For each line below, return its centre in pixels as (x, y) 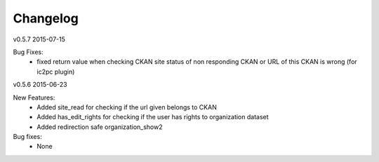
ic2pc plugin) (56, 72)
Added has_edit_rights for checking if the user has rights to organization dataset (153, 117)
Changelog (46, 18)
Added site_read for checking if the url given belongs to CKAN (127, 107)
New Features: (34, 97)
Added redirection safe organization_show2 (100, 127)
